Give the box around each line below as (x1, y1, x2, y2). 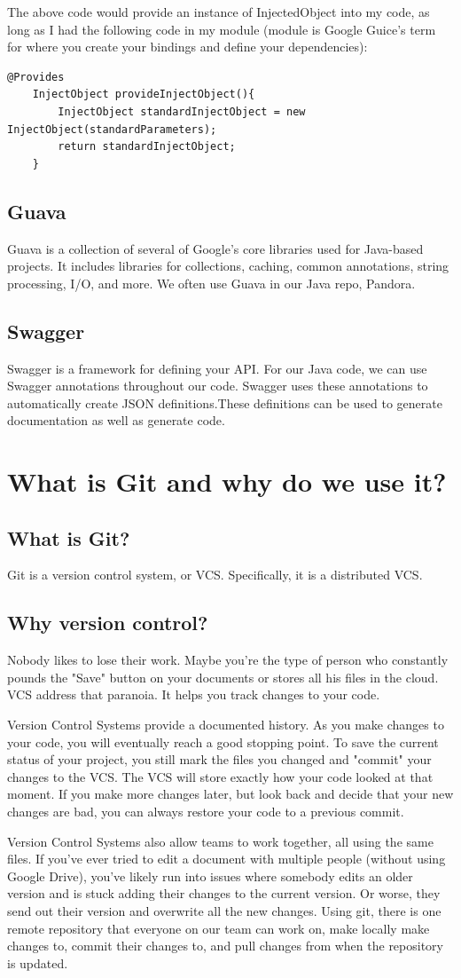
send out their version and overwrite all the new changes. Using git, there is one (7, 902, 441, 919)
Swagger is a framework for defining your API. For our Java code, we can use (7, 359, 427, 377)
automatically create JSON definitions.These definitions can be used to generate (7, 393, 442, 412)
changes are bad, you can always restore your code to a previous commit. (7, 802, 404, 821)
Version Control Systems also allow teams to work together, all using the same (7, 832, 434, 850)
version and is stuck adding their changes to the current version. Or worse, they (7, 884, 441, 903)
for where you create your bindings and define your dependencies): (7, 37, 368, 56)
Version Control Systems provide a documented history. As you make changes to (7, 715, 444, 734)
